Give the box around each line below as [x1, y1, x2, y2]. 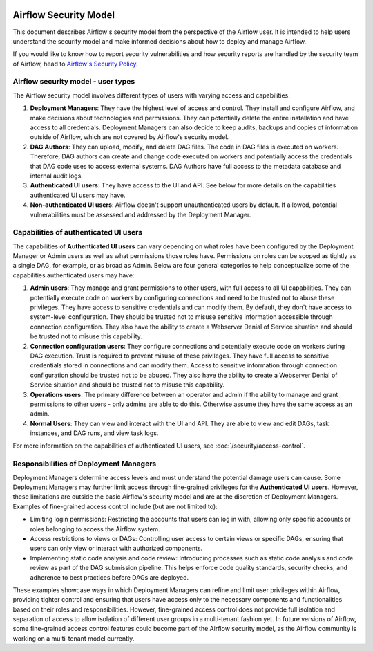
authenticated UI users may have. [30, 191, 126, 199]
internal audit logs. [30, 172, 83, 180]
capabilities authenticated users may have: [12, 271, 135, 279]
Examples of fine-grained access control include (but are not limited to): [12, 502, 218, 511]
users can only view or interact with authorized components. [30, 544, 203, 553]
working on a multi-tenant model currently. [12, 634, 135, 643]
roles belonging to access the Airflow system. [30, 524, 160, 533]
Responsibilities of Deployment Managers [12, 459, 157, 468]
